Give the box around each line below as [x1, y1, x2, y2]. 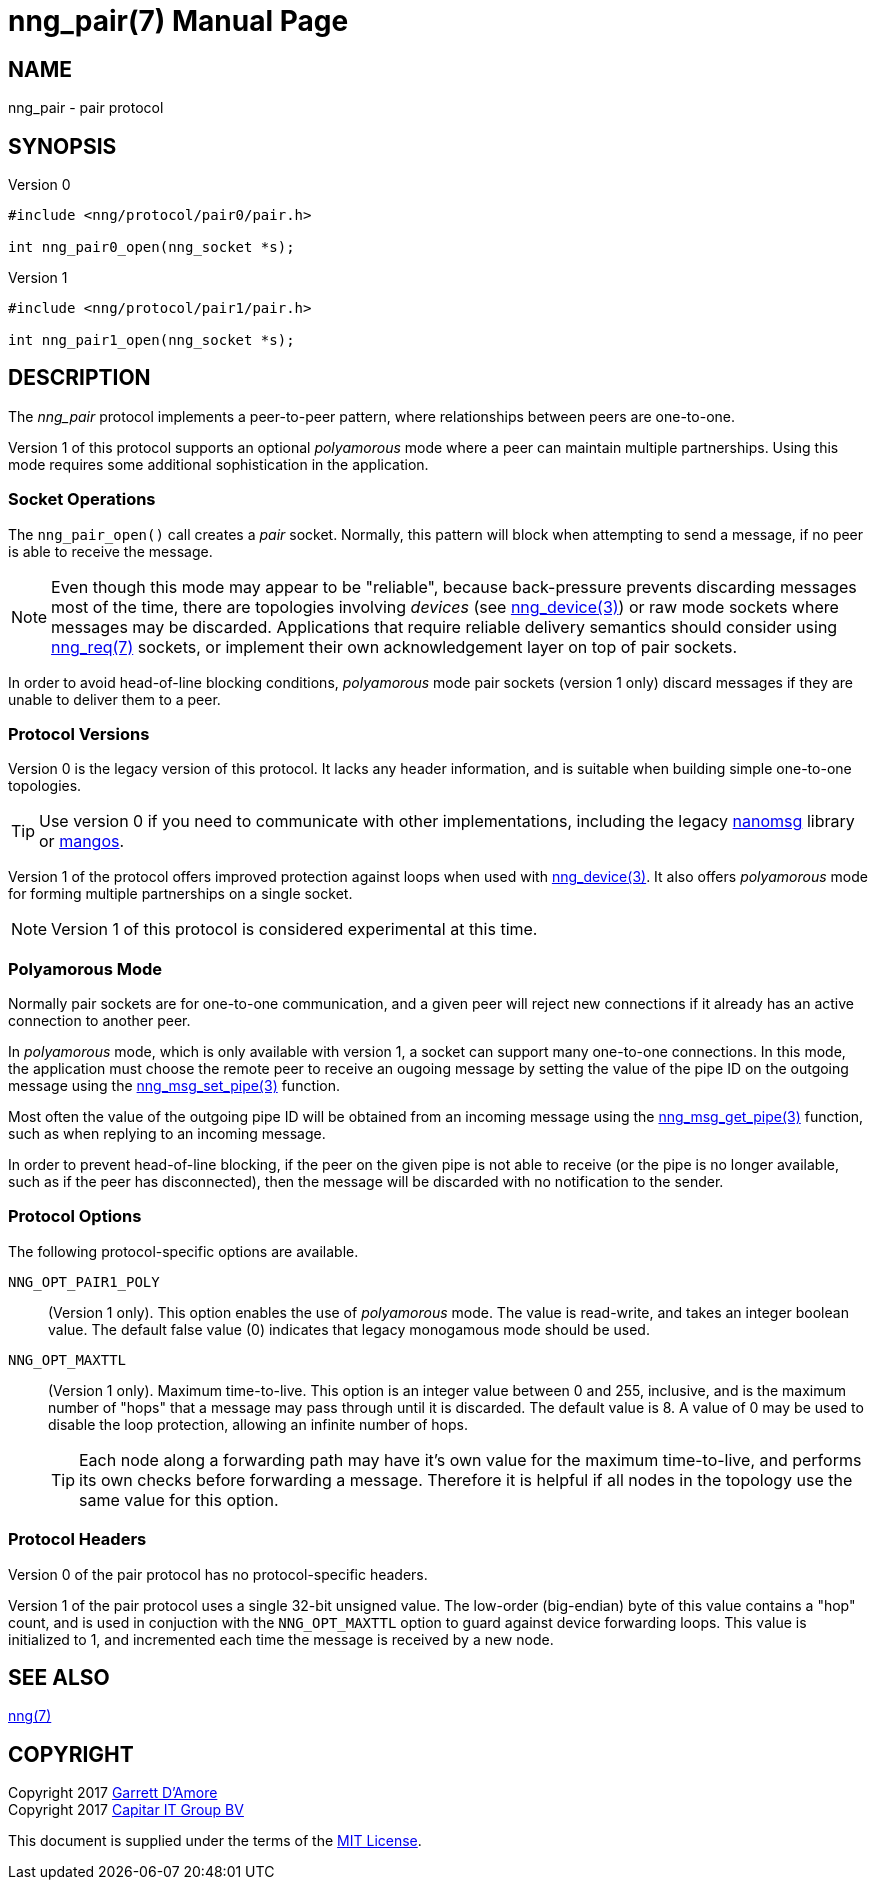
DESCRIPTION [8, 365, 151, 391]
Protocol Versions [8, 723, 150, 744]
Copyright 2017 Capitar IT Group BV [8, 1801, 244, 1819]
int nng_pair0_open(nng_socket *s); [8, 239, 295, 256]
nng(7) [8, 1707, 52, 1725]
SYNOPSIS [8, 133, 117, 159]
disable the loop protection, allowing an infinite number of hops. [48, 1415, 469, 1433]
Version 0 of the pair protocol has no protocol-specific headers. [8, 1565, 428, 1583]
